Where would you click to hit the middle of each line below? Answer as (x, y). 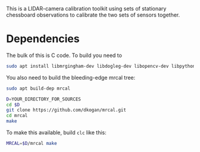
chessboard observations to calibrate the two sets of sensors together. (93, 15)
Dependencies (43, 39)
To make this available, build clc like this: (56, 132)
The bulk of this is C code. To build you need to (64, 55)
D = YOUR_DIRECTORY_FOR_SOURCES (44, 99)
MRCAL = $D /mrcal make (32, 144)
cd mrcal (17, 116)
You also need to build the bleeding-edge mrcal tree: (71, 77)
